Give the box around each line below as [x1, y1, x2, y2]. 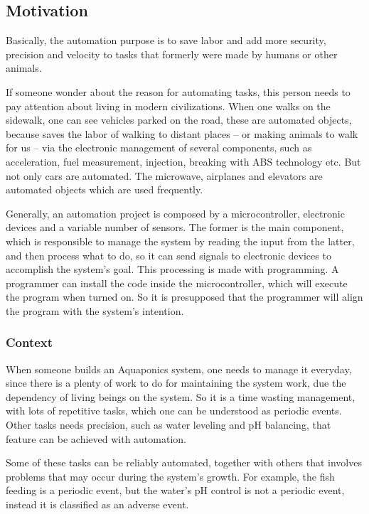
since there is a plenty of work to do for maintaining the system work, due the [6, 375, 346, 390]
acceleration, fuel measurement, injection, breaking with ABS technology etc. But [6, 154, 361, 168]
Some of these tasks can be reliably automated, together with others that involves [6, 455, 362, 470]
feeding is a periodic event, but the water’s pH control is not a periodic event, [6, 483, 345, 498]
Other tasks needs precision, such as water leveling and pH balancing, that [6, 417, 331, 432]
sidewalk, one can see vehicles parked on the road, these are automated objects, [6, 112, 352, 127]
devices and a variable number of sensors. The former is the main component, [6, 220, 344, 235]
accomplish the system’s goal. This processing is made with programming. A [6, 262, 339, 277]
